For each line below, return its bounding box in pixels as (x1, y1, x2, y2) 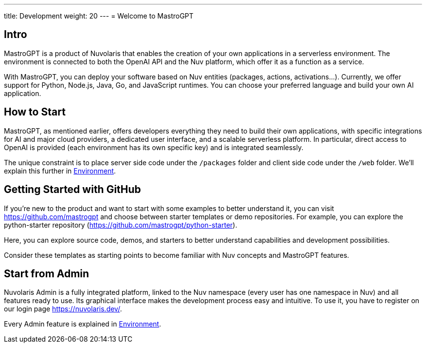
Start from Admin (4, 267, 89, 280)
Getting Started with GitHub (4, 183, 141, 196)
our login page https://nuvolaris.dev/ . (4, 305, 122, 313)
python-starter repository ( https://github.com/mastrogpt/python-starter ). (4, 220, 237, 229)
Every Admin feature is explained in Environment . (4, 320, 161, 328)
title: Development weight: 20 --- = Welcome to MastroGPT (4, 12, 194, 20)
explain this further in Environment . (4, 166, 116, 175)
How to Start (4, 106, 66, 118)
